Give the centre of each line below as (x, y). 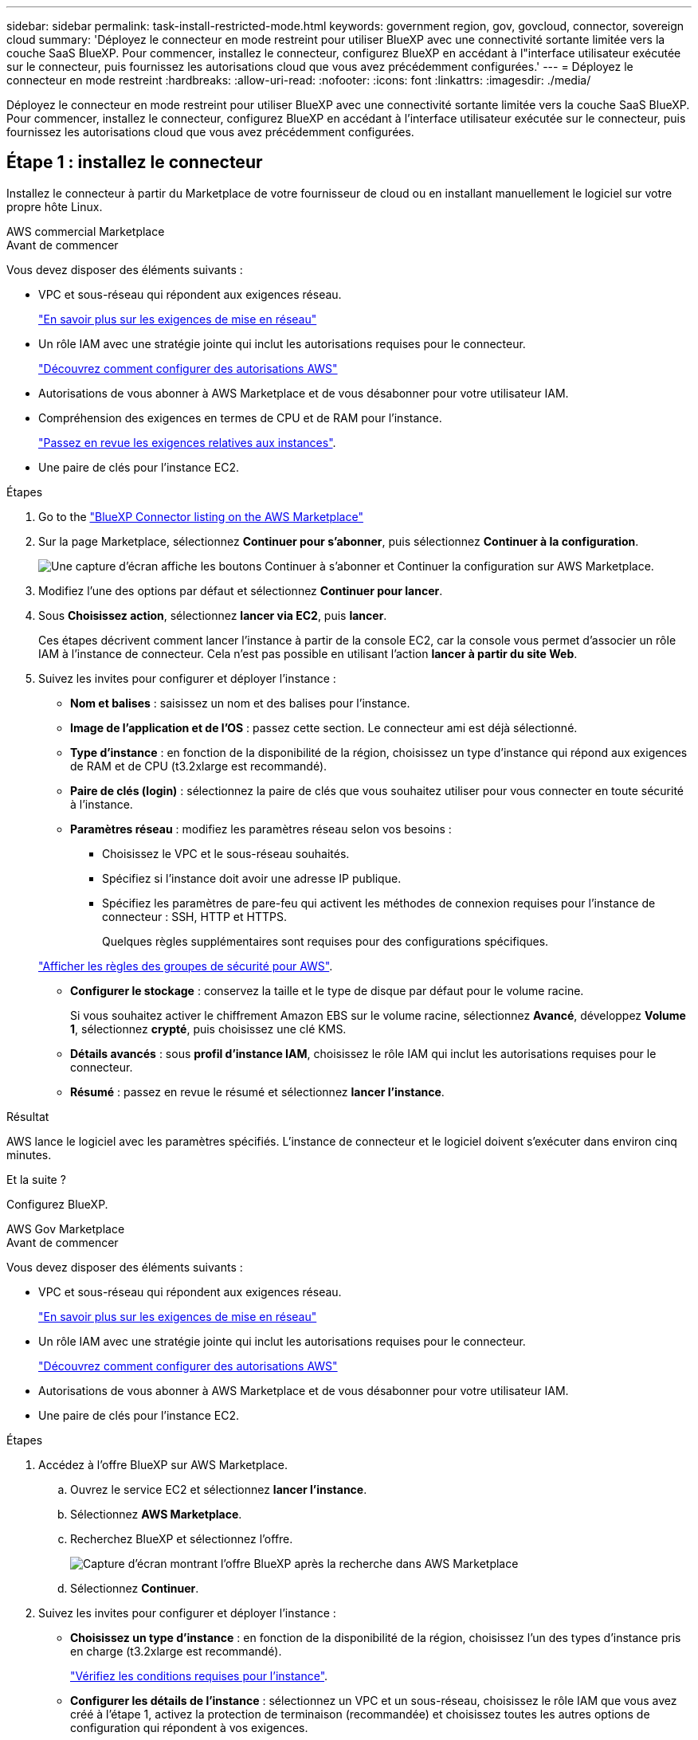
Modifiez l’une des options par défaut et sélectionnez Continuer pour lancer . (241, 590)
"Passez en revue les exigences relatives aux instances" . (187, 442)
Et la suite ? (36, 1179)
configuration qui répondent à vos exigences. (189, 1727)
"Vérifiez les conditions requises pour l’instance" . (199, 1675)
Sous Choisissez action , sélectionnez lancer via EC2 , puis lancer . (213, 615)
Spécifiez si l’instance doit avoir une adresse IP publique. (252, 878)
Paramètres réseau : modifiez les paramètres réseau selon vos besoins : (261, 829)
